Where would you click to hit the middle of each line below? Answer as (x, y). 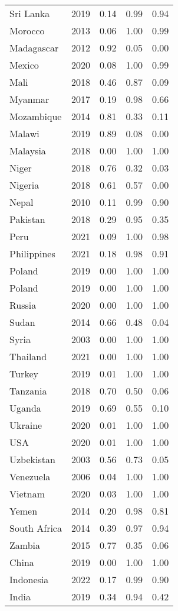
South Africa (36, 528)
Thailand (28, 356)
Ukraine (26, 425)
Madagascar (34, 48)
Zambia (25, 545)
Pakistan (27, 219)
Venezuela (30, 476)
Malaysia (28, 151)
